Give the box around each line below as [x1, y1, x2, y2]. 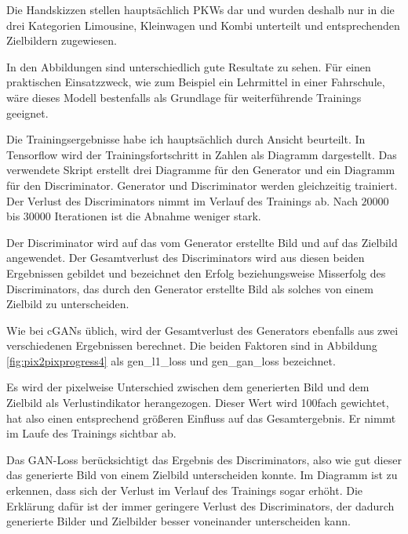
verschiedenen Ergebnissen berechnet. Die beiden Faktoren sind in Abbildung [6, 337, 377, 354]
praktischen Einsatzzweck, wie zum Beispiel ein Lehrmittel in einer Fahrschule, [6, 74, 385, 90]
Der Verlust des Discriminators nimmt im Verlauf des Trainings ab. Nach [6, 192, 358, 209]
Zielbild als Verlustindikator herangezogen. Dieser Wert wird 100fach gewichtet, [6, 394, 389, 411]
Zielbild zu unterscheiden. [6, 296, 129, 312]
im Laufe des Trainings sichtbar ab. [6, 425, 177, 441]
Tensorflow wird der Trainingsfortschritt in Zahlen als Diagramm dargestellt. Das [6, 146, 397, 162]
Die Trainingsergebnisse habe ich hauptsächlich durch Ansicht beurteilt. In [6, 131, 366, 147]
